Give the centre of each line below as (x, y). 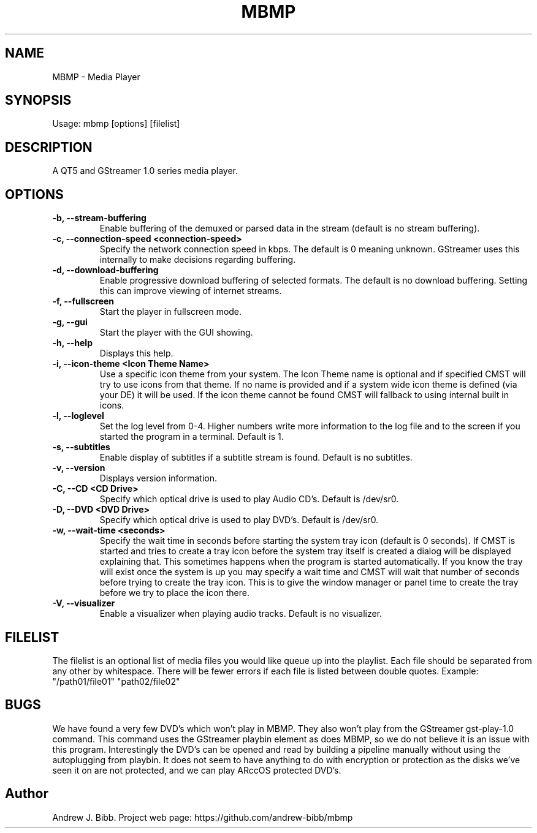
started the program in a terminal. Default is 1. (192, 437)
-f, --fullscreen (83, 301)
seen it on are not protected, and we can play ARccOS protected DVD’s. (197, 770)
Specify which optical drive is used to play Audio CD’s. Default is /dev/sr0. (249, 499)
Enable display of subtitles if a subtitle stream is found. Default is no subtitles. (256, 458)
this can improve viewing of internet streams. (191, 291)
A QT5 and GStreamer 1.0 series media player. (145, 171)
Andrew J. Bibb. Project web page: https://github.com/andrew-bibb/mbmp (203, 817)
